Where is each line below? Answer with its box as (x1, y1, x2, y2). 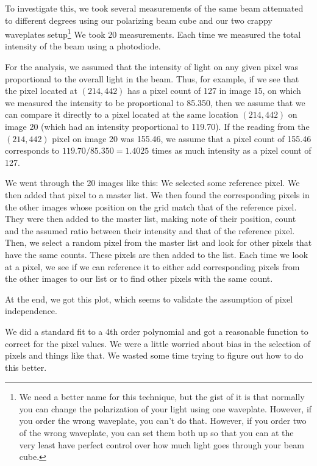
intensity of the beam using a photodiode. (5, 40, 161, 52)
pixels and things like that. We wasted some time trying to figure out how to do (5, 349, 304, 362)
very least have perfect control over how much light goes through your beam (19, 438, 304, 451)
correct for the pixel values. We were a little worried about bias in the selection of (5, 337, 310, 349)
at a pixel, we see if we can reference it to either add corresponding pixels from (5, 260, 300, 273)
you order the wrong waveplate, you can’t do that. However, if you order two (19, 414, 307, 427)
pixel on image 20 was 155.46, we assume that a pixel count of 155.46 (52, 132, 312, 145)
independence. (5, 304, 57, 317)
